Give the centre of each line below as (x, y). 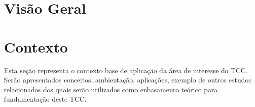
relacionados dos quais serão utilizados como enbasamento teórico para (111, 89)
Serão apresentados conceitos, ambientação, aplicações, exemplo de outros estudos (128, 80)
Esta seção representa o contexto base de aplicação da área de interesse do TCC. (126, 70)
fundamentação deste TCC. (45, 99)
